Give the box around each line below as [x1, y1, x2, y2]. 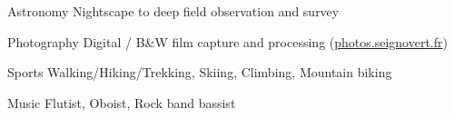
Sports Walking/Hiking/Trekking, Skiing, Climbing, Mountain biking [7, 63, 392, 82]
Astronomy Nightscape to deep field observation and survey [7, 2, 340, 20]
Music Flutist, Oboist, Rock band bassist [7, 93, 236, 112]
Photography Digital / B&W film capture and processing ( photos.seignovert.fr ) [7, 32, 448, 51]
